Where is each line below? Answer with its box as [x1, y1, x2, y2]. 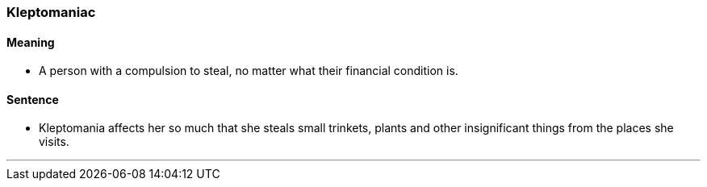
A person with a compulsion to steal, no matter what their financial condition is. [39, 64, 458, 78]
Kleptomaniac [6, 4, 96, 20]
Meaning [6, 35, 55, 49]
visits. [39, 135, 69, 149]
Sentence [6, 92, 59, 106]
